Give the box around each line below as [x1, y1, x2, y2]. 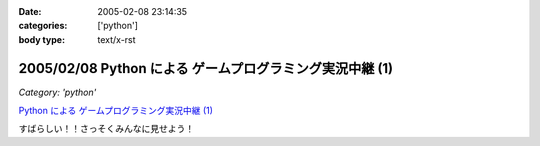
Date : [18, 6, 42, 17]
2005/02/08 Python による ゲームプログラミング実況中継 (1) [18, 60, 394, 77]
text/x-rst [97, 33, 136, 45]
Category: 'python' [18, 86, 97, 98]
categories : [18, 20, 68, 32]
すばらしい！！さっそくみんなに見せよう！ [18, 123, 195, 135]
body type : [18, 33, 65, 45]
